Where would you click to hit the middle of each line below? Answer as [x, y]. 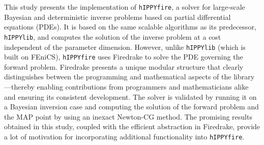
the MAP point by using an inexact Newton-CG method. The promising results [128, 116]
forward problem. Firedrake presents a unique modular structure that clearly [124, 66]
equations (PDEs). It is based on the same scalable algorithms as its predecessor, [130, 27]
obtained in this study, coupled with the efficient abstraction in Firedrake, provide [132, 126]
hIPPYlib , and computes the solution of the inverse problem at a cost [113, 36]
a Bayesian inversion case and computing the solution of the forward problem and [131, 107]
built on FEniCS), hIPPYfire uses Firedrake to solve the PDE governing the [124, 57]
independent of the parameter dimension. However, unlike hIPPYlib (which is [125, 47]
